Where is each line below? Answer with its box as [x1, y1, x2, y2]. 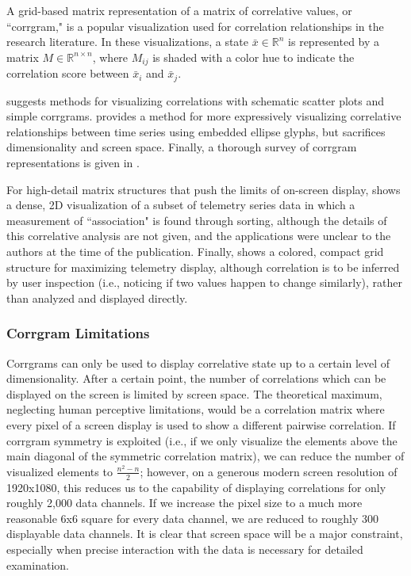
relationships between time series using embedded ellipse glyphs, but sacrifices [6, 123, 386, 139]
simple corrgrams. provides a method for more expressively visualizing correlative [6, 108, 401, 124]
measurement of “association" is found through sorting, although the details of [6, 212, 387, 228]
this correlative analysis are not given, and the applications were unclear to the [6, 227, 391, 244]
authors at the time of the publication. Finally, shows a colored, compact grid [6, 243, 384, 260]
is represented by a [288, 33, 380, 50]
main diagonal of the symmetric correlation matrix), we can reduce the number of [6, 448, 405, 464]
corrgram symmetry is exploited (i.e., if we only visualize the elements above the [6, 432, 398, 448]
